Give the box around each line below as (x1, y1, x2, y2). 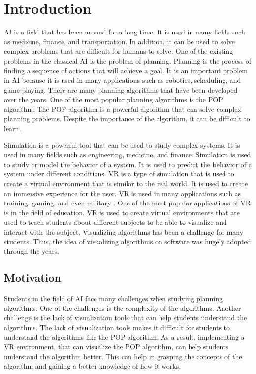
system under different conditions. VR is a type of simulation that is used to (4, 169, 234, 179)
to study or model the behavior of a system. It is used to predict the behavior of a (4, 159, 252, 169)
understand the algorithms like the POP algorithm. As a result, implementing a (4, 332, 245, 342)
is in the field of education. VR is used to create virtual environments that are (4, 207, 240, 217)
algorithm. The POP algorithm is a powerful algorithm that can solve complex (4, 103, 241, 114)
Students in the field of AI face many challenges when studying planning (4, 293, 223, 303)
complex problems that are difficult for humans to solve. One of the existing (4, 46, 233, 56)
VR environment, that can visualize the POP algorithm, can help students (4, 341, 228, 351)
